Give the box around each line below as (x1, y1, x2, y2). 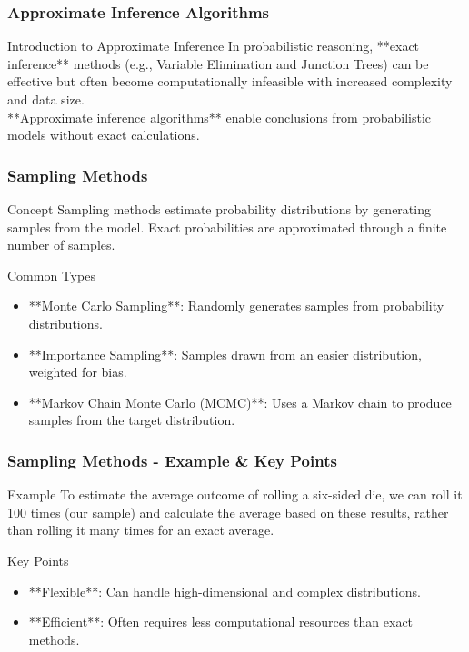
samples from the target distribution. (28, 410, 235, 430)
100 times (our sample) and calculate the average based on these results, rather (7, 502, 449, 521)
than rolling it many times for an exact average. (7, 520, 274, 539)
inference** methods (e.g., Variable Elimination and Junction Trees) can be (7, 54, 429, 73)
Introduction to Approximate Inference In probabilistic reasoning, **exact (7, 36, 420, 55)
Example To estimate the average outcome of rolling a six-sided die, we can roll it (7, 485, 463, 504)
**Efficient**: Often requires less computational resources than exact (28, 612, 414, 631)
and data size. (7, 90, 85, 108)
